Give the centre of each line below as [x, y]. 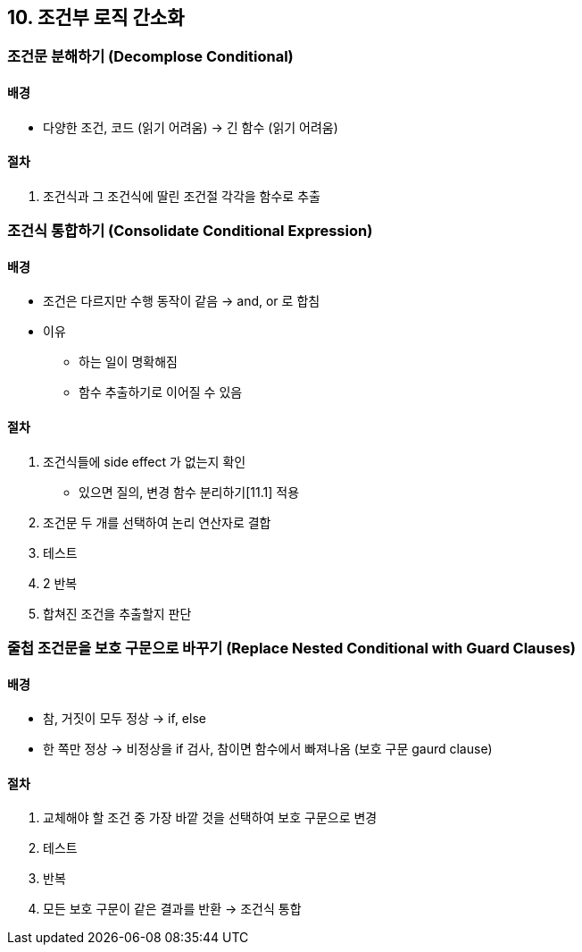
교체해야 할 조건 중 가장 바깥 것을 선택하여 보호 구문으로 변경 [210, 818]
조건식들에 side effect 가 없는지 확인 [145, 461]
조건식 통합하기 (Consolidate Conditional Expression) [190, 231]
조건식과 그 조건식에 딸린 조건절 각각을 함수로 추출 [182, 196]
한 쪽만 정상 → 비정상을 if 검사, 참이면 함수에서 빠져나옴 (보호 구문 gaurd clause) [268, 749]
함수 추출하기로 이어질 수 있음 [161, 392]
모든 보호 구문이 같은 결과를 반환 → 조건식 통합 [172, 909]
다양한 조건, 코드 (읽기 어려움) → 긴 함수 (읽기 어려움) [191, 127]
